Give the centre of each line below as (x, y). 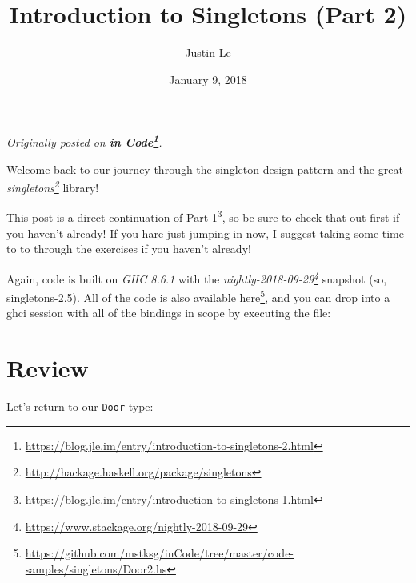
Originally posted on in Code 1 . (84, 141)
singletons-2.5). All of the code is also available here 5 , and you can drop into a (198, 296)
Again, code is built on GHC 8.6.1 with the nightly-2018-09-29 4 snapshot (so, (197, 277)
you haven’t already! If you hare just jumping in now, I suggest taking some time (205, 233)
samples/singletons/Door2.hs (96, 568)
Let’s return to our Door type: (80, 406)
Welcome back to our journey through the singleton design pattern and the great (205, 169)
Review (48, 368)
